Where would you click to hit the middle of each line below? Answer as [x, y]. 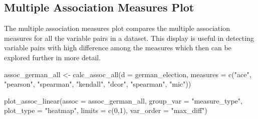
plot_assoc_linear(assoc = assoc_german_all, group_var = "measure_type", [123, 100]
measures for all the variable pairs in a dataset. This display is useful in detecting [129, 38]
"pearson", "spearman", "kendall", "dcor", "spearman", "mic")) [98, 84]
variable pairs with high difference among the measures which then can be [118, 48]
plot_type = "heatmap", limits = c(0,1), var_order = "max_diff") [106, 110]
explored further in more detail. [53, 57]
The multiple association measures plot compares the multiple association [117, 28]
